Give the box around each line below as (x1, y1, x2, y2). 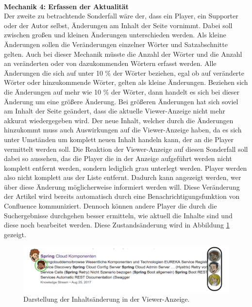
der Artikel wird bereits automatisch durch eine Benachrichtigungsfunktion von (4, 191, 240, 201)
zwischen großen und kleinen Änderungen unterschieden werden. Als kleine (4, 30, 226, 40)
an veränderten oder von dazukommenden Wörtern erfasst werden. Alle (4, 58, 217, 68)
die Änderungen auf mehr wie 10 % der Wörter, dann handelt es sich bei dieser (4, 86, 240, 97)
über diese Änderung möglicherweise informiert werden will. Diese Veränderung (4, 181, 240, 192)
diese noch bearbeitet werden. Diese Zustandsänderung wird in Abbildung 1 (4, 220, 230, 230)
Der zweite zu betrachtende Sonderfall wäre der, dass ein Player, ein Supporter (4, 11, 238, 21)
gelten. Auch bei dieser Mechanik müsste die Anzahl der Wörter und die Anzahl (4, 48, 242, 59)
